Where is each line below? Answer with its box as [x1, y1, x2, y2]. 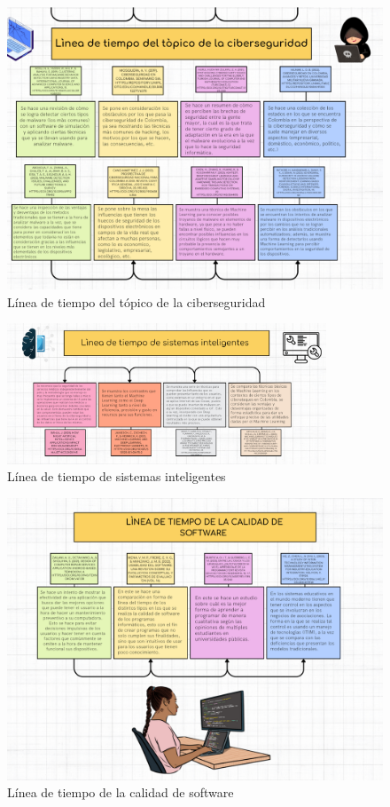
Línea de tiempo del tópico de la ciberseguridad [7, 292, 266, 311]
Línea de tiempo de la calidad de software [7, 783, 234, 802]
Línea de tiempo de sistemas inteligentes [7, 467, 226, 486]
